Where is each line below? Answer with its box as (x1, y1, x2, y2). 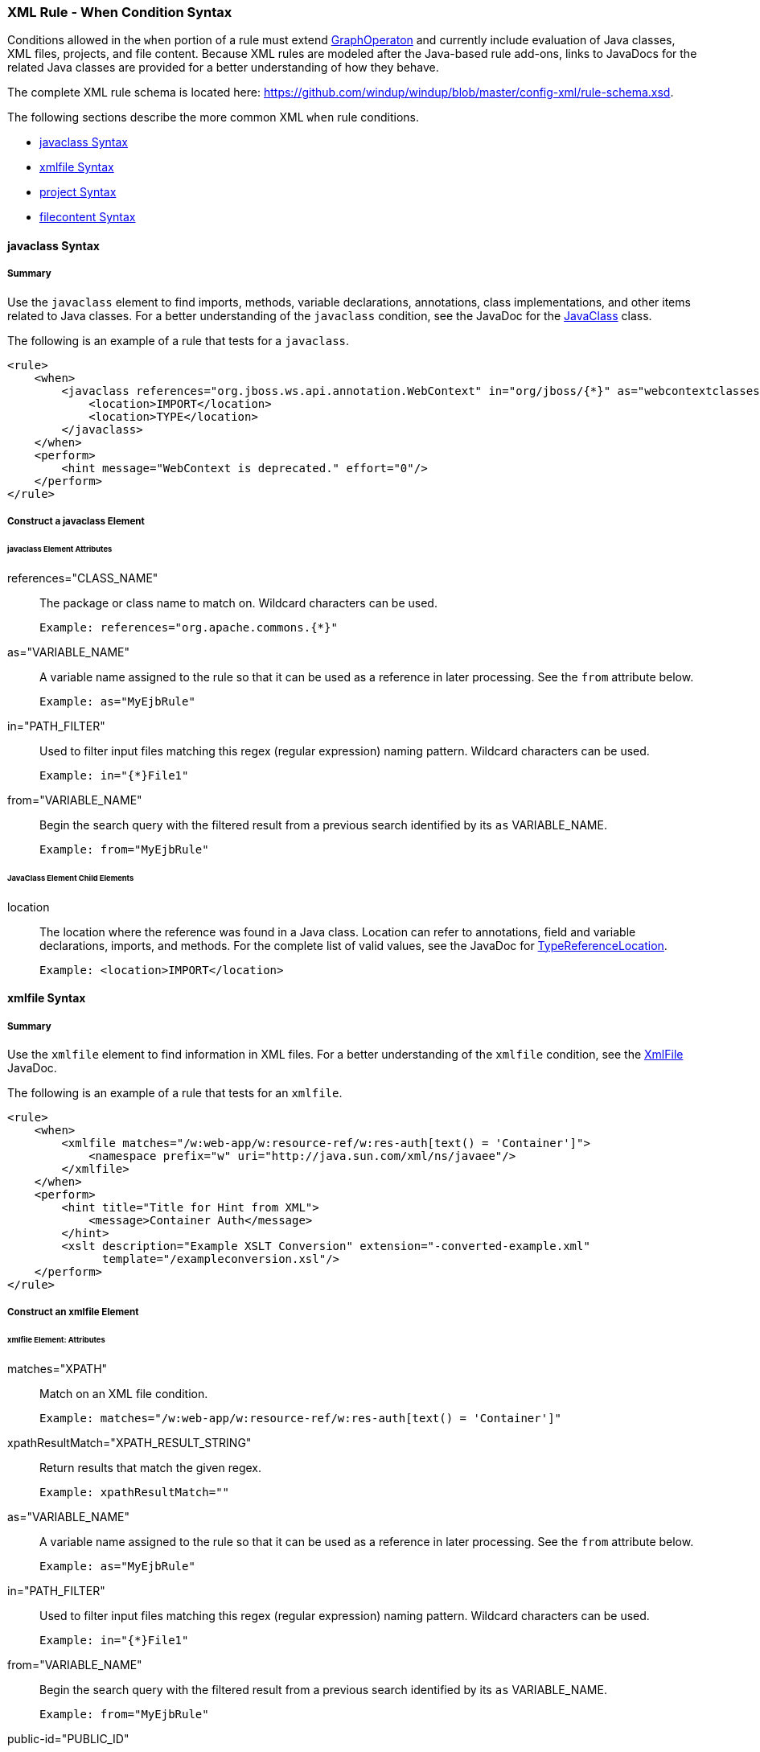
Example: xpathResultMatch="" (39, 1486, 230, 1499)
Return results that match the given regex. (39, 1461, 261, 1474)
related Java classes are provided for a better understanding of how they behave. (7, 60, 439, 75)
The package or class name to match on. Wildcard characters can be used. (39, 595, 438, 610)
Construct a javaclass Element (7, 516, 145, 528)
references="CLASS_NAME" (7, 570, 158, 585)
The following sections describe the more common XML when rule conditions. (7, 110, 419, 125)
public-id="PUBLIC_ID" (7, 1732, 129, 1746)
